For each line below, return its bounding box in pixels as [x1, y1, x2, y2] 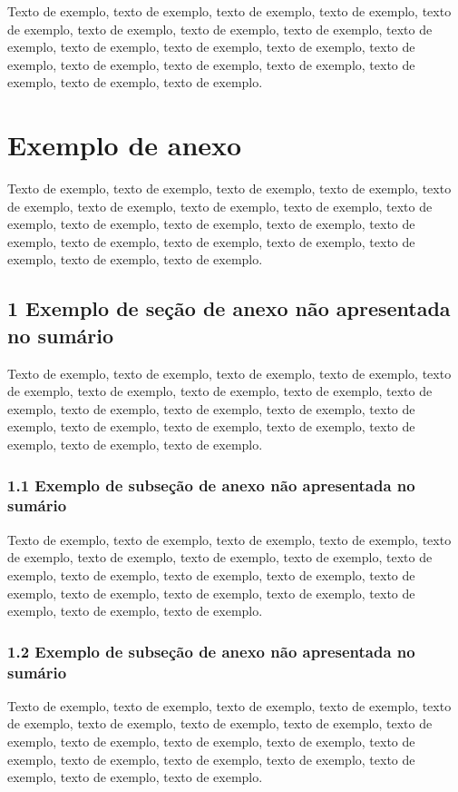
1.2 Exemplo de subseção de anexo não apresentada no [7, 639, 415, 662]
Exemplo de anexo [7, 126, 242, 163]
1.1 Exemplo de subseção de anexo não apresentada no [7, 473, 415, 496]
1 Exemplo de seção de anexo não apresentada [7, 294, 451, 322]
